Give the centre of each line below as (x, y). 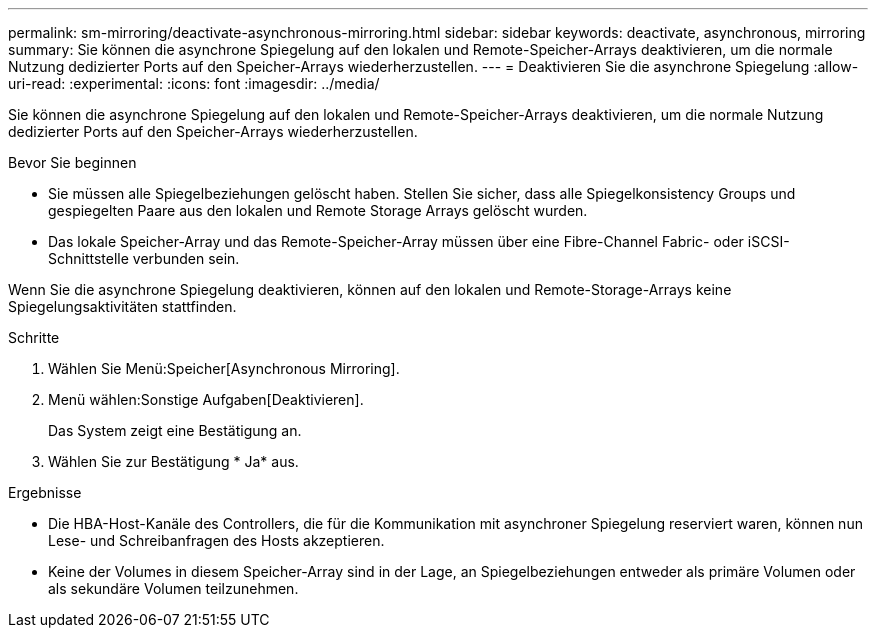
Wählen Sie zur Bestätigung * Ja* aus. (173, 461)
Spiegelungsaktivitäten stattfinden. (122, 306)
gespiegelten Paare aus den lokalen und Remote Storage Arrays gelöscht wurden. (318, 210)
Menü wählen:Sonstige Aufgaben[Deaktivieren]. (206, 399)
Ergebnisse (45, 492)
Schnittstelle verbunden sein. (144, 258)
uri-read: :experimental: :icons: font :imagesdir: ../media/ (194, 83)
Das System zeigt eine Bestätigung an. (175, 430)
